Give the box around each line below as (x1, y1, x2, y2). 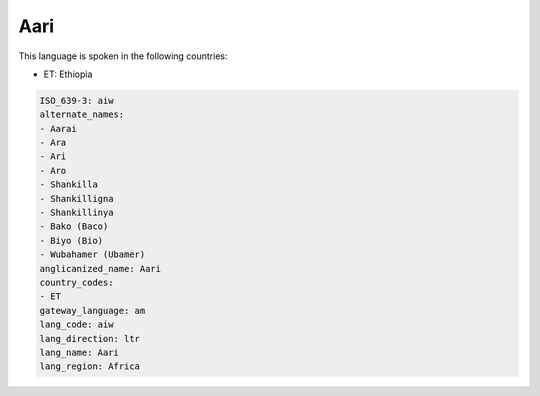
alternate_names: (39, 109, 125, 120)
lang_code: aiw (39, 319, 114, 330)
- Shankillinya (39, 207, 114, 219)
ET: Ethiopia (43, 68, 93, 80)
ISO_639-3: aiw (39, 95, 114, 106)
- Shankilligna (39, 193, 114, 204)
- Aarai (39, 123, 77, 134)
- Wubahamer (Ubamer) (39, 249, 146, 260)
